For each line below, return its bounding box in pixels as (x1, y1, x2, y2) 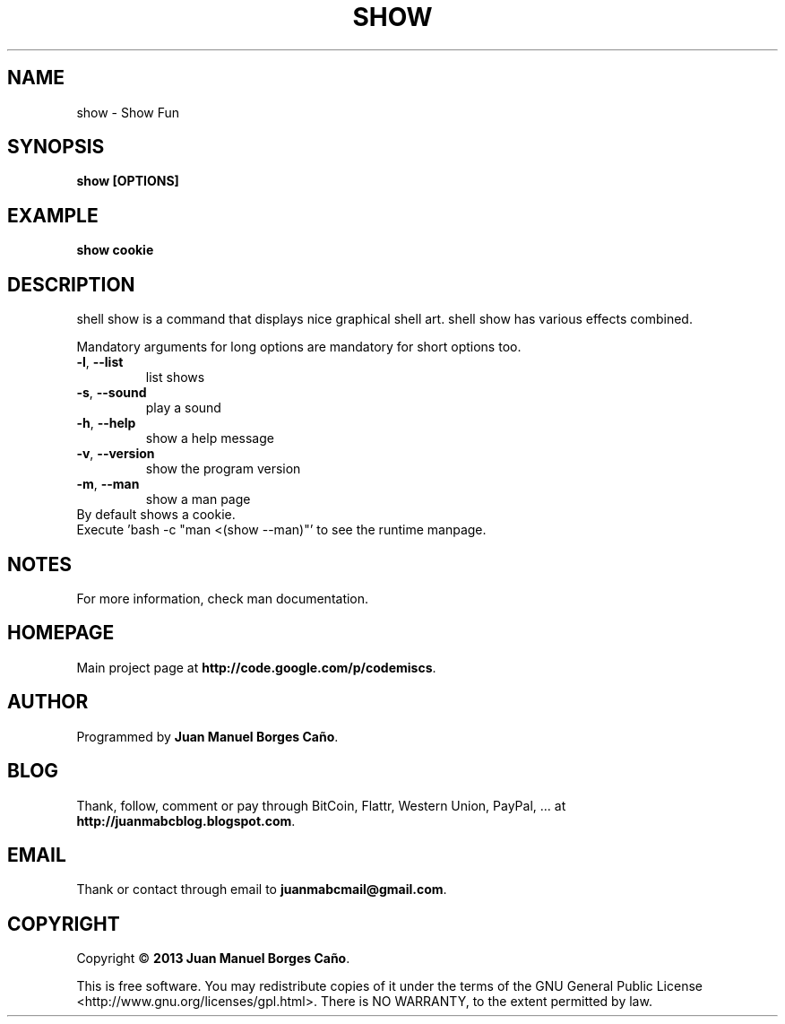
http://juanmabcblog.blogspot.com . (76, 812, 296, 829)
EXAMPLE (7, 204, 99, 227)
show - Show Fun (76, 104, 180, 120)
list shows (145, 369, 205, 386)
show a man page (145, 491, 251, 508)
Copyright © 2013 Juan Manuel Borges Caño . (76, 950, 350, 967)
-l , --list (76, 354, 124, 370)
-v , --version (76, 446, 155, 462)
